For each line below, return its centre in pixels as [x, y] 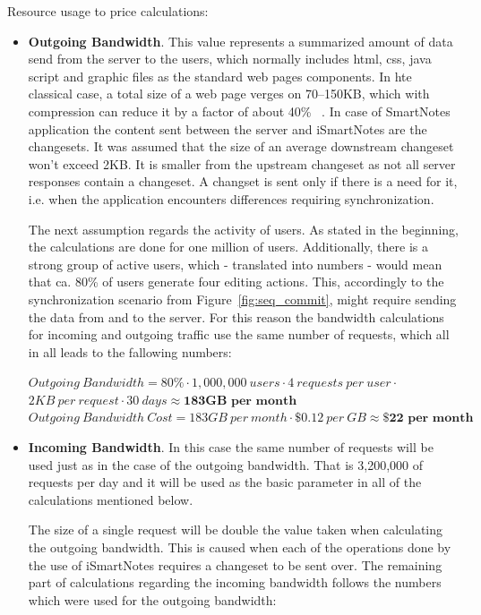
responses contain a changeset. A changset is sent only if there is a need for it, [243, 181]
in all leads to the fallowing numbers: [130, 351]
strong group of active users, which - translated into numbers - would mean [235, 264]
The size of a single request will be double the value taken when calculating [236, 530]
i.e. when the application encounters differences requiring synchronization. [231, 198]
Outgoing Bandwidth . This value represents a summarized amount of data [240, 41]
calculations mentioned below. [111, 499]
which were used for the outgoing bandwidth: [152, 599]
